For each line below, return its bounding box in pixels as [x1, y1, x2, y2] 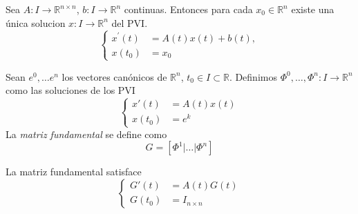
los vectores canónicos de [62, 69, 167, 84]
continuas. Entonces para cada [124, 2, 253, 16]
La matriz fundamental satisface [6, 164, 142, 179]
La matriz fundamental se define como [6, 126, 167, 141]
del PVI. [111, 15, 148, 30]
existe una [291, 2, 335, 16]
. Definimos [229, 69, 277, 84]
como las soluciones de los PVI [6, 83, 135, 97]
